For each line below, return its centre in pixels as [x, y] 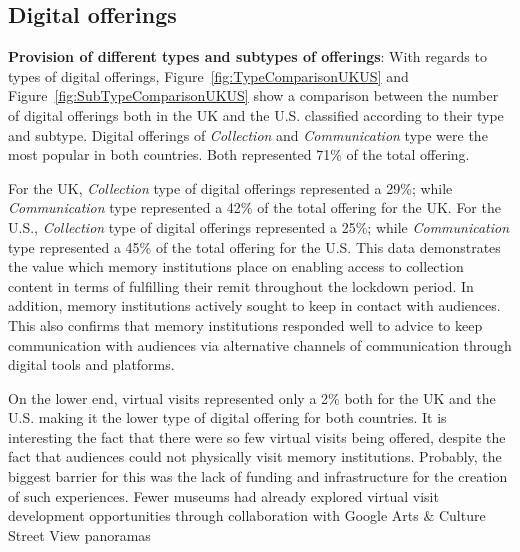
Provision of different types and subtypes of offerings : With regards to [247, 56]
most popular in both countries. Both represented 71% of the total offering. [239, 154]
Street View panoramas [79, 534]
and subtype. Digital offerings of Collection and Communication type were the [248, 134]
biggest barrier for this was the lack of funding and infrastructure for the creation [258, 476]
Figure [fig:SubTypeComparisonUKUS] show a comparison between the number [253, 95]
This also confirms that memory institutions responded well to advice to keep [245, 324]
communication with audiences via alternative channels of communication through [260, 344]
